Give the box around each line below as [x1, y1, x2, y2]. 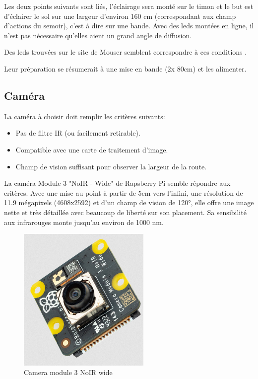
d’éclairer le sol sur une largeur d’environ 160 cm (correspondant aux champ [4, 10, 236, 21]
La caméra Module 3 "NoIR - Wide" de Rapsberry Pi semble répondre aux [4, 178, 231, 188]
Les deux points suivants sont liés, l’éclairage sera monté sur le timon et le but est [4, 1, 254, 11]
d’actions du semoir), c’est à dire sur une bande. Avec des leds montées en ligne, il [4, 20, 254, 31]
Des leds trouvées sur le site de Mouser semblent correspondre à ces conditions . [4, 47, 247, 57]
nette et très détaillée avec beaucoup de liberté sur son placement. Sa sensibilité [4, 207, 247, 217]
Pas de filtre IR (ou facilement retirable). [15, 128, 140, 138]
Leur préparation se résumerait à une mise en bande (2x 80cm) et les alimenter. [4, 63, 247, 74]
